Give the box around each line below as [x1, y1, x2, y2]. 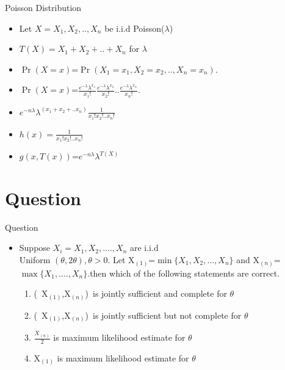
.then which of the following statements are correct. [87, 266, 280, 279]
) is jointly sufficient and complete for [85, 287, 227, 300]
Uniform [19, 253, 51, 266]
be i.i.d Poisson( [104, 21, 165, 34]
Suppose [19, 241, 51, 254]
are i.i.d [129, 241, 159, 254]
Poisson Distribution [5, 1, 82, 13]
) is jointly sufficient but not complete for [85, 308, 242, 321]
